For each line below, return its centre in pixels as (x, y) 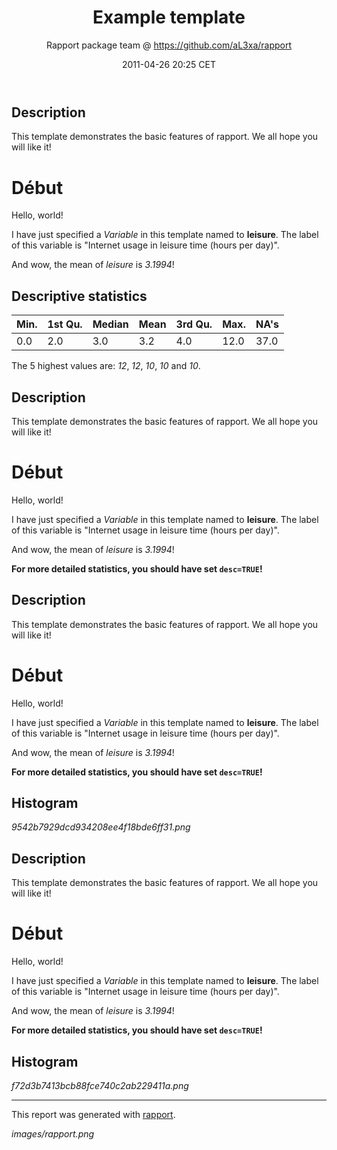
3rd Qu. (194, 324)
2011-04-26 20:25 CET (169, 64)
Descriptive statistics (79, 296)
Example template (169, 17)
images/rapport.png (53, 1133)
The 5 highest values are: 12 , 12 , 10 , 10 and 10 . (106, 366)
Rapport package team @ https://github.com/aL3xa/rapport (169, 45)
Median (110, 324)
